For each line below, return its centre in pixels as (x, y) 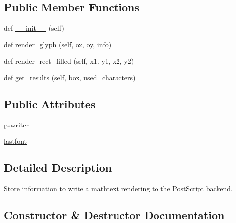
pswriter (16, 124)
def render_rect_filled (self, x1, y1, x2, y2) (69, 61)
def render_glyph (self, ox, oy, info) (58, 44)
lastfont (15, 141)
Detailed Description (58, 168)
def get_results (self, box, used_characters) (70, 77)
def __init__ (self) (34, 28)
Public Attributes (50, 104)
